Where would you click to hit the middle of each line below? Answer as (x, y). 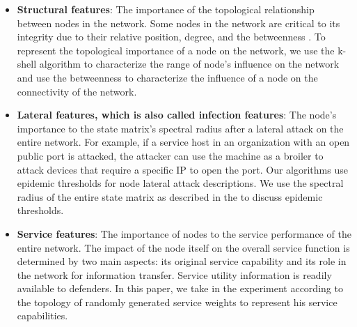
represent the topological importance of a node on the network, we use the (176, 50)
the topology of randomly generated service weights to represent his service (177, 302)
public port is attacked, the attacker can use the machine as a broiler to (170, 155)
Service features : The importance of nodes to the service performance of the (184, 233)
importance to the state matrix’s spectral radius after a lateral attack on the (180, 128)
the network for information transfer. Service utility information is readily (174, 274)
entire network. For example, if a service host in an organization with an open (183, 142)
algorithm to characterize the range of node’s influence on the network (189, 64)
